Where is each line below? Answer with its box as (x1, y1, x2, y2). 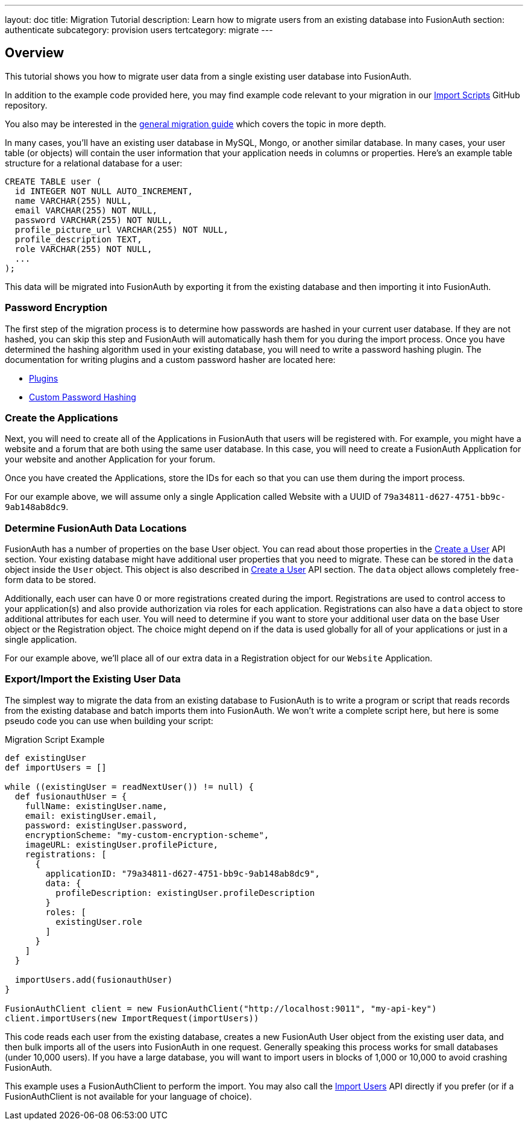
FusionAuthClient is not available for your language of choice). (5, 1091, 252, 1101)
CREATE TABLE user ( (5, 176, 102, 186)
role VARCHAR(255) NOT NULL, (14, 244, 152, 254)
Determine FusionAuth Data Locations (5, 522, 187, 534)
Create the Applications (5, 411, 118, 424)
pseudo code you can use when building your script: (5, 715, 213, 726)
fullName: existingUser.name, (25, 801, 168, 811)
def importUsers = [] (5, 762, 107, 772)
